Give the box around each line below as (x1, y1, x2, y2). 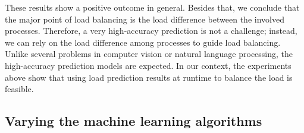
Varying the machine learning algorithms (5, 112, 262, 130)
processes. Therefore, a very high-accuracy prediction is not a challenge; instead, (5, 24, 297, 37)
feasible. (5, 83, 34, 95)
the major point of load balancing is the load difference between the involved (5, 12, 284, 25)
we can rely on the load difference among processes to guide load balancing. (5, 36, 281, 48)
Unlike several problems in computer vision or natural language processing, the (5, 47, 293, 60)
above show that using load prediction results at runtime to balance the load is (5, 71, 293, 83)
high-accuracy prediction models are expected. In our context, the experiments (5, 59, 292, 71)
